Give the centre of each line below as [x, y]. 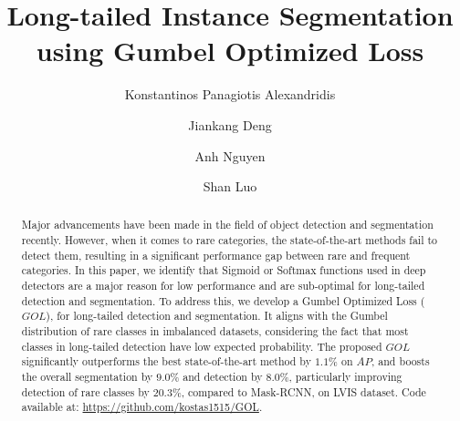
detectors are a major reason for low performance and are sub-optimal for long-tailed [223, 286]
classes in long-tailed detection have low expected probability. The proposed [202, 346]
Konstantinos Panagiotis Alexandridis [230, 94]
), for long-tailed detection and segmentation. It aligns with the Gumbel [217, 316]
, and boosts [401, 361]
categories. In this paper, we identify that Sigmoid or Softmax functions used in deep [224, 270]
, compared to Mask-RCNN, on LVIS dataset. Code [303, 391]
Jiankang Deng [230, 124]
